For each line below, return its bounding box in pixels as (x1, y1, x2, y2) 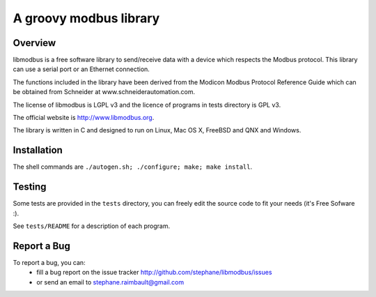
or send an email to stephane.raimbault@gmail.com (36, 277, 185, 286)
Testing (13, 181, 47, 193)
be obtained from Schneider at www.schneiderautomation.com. (13, 88, 196, 96)
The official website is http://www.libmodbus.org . (13, 114, 155, 122)
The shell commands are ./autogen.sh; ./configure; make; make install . (13, 162, 253, 171)
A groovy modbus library (13, 10, 160, 26)
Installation (13, 144, 63, 156)
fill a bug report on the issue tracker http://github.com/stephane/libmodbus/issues (36, 268, 272, 277)
